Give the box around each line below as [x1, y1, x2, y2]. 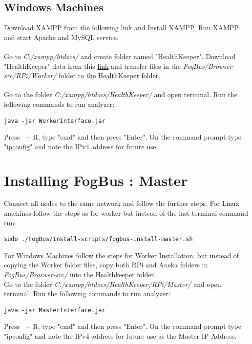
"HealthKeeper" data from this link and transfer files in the [4, 61, 181, 71]
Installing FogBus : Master [4, 170, 188, 190]
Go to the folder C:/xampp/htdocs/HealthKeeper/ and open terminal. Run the [4, 89, 238, 100]
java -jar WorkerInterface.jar [4, 117, 105, 124]
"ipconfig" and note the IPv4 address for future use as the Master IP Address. [4, 330, 237, 341]
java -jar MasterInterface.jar [4, 306, 105, 314]
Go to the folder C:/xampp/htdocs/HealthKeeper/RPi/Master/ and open [4, 279, 221, 289]
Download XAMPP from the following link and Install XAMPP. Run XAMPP [4, 22, 239, 33]
